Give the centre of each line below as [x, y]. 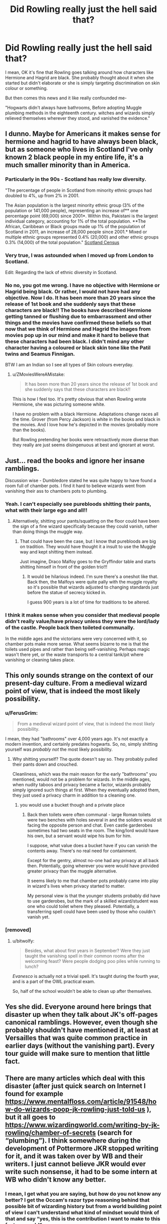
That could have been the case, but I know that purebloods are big [88, 541]
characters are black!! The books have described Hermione [78, 310]
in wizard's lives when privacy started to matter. [76, 886]
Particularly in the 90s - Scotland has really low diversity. [76, 179]
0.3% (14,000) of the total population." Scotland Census [62, 242]
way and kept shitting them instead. [56, 552]
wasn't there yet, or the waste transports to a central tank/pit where [74, 654]
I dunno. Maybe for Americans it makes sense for [83, 134]
